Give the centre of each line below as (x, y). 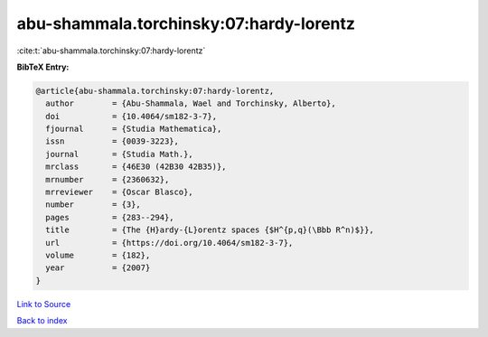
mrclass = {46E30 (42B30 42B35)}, (136, 167)
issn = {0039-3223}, (113, 141)
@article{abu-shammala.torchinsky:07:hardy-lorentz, (155, 91)
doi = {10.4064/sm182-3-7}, (131, 116)
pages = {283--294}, (110, 217)
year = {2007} (98, 268)
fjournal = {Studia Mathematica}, (134, 129)
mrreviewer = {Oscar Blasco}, (119, 192)
